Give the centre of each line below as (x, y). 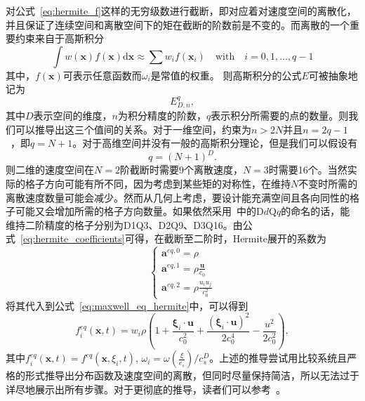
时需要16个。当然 (308, 170)
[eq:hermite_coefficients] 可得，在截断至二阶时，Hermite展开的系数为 (174, 238)
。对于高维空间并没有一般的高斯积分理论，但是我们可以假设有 (215, 143)
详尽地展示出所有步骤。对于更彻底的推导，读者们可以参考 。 (146, 389)
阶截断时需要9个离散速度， (181, 170)
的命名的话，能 (316, 211)
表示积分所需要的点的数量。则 (280, 116)
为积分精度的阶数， (162, 116)
